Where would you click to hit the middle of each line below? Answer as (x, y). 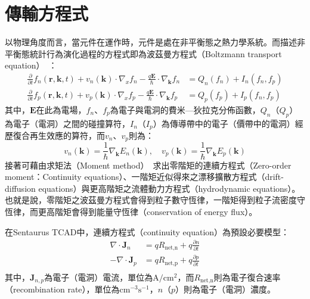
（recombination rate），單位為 (62, 289)
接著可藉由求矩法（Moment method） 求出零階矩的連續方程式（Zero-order (148, 165)
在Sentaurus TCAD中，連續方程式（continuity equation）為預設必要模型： (147, 231)
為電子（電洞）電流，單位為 (99, 277)
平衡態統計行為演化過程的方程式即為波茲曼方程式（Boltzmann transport (143, 53)
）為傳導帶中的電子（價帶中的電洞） (224, 123)
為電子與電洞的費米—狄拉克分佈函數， (185, 109)
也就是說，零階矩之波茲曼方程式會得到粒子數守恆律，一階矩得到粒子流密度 (151, 200)
